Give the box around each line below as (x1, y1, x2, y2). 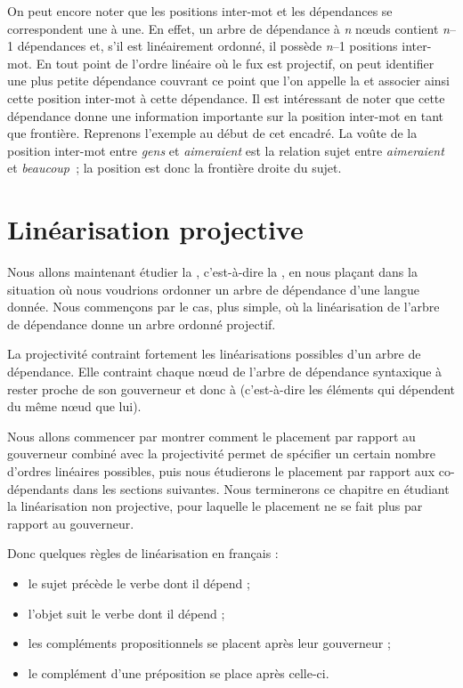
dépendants (7, 479, 69, 498)
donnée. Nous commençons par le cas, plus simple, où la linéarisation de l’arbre (7, 297, 440, 316)
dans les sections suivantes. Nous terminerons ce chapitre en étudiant (72, 479, 450, 498)
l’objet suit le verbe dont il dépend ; (28, 603, 225, 622)
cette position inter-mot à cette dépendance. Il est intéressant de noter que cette (7, 88, 445, 107)
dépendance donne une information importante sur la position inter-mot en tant (7, 106, 443, 125)
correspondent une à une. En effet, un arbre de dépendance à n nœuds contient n (7, 19, 450, 37)
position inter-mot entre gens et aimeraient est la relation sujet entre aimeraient (7, 141, 444, 159)
